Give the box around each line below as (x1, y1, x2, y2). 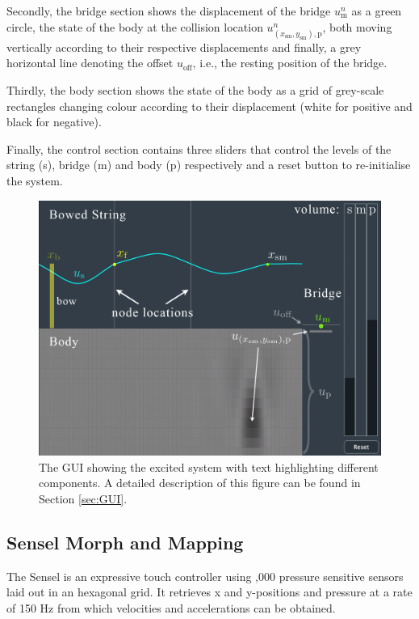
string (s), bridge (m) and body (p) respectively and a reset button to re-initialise (6, 156, 411, 173)
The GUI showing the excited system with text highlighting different (39, 458, 379, 475)
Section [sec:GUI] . (39, 490, 128, 507)
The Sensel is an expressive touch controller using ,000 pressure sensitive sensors (6, 567, 404, 584)
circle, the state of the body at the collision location (6, 18, 263, 35)
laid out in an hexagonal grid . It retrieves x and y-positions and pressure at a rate (6, 583, 413, 600)
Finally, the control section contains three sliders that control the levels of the (6, 140, 392, 157)
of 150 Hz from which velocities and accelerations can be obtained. (6, 599, 336, 616)
